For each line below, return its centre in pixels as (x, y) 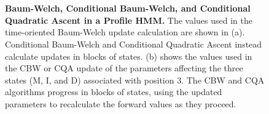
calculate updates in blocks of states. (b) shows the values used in (129, 56)
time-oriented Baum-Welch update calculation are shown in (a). (125, 32)
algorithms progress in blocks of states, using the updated (114, 92)
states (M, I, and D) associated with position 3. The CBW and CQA (135, 80)
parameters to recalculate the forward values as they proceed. (121, 103)
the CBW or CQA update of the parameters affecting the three (124, 68)
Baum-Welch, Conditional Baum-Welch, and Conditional (128, 8)
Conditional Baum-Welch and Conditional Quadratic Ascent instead (134, 44)
